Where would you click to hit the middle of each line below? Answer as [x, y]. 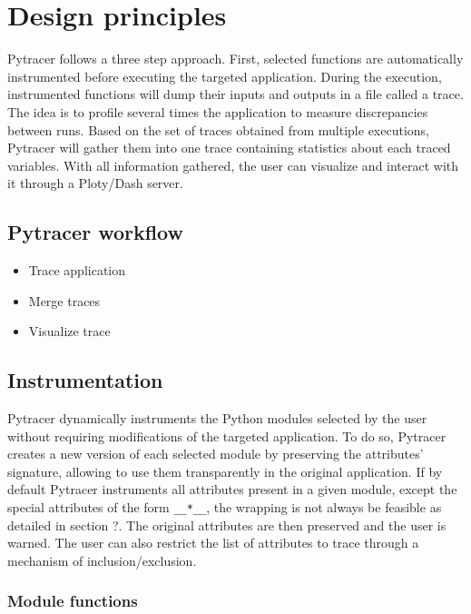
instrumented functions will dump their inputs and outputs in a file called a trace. [235, 94]
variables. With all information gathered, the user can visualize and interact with [233, 165]
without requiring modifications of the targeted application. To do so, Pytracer [227, 436]
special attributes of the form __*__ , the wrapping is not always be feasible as [225, 507]
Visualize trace [69, 331]
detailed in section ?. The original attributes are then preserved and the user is [227, 525]
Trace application [77, 270]
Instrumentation [85, 380]
